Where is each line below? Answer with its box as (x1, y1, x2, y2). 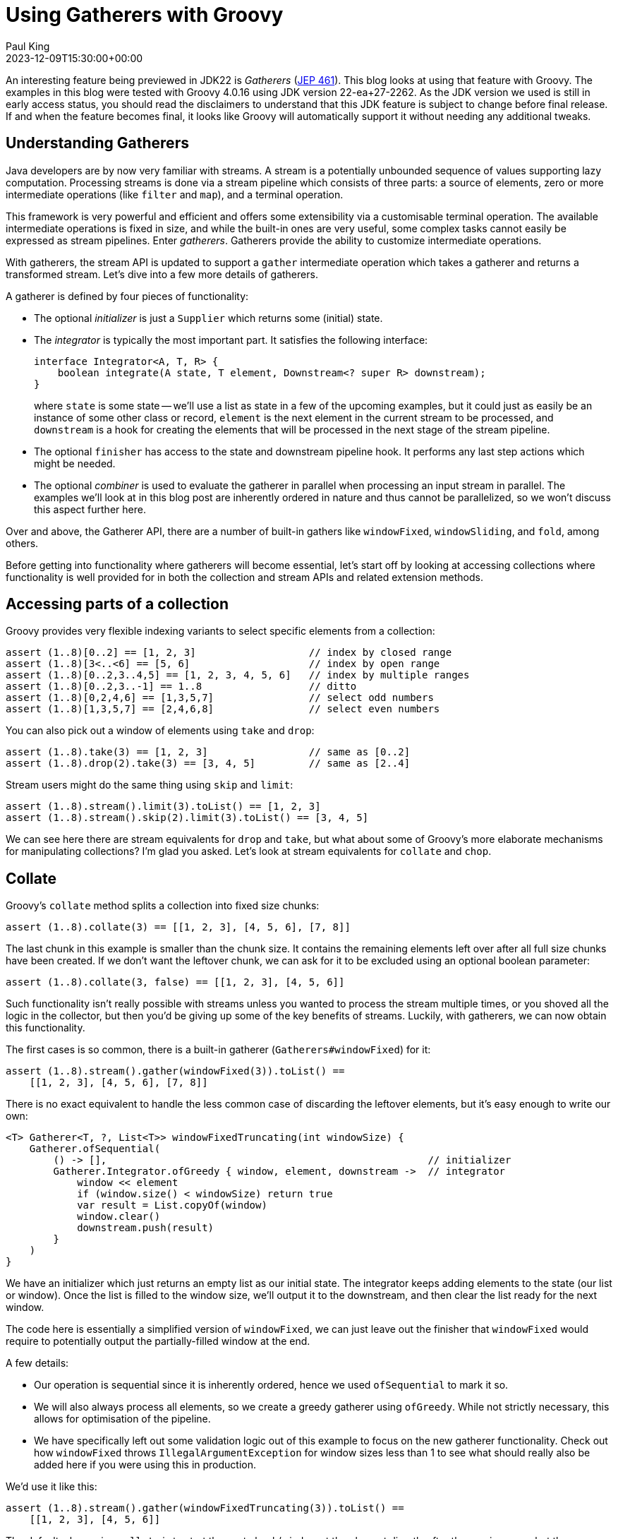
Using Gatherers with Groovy (6, 3, 284, 27)
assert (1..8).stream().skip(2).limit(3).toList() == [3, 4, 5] (6, 812, 369, 824)
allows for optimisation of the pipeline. (34, 1413, 211, 1425)
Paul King (6, 40, 50, 52)
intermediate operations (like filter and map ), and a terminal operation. (6, 188, 344, 200)
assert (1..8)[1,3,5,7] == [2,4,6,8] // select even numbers (6, 703, 440, 715)
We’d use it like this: (6, 1480, 97, 1493)
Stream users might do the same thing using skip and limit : (6, 779, 293, 791)
